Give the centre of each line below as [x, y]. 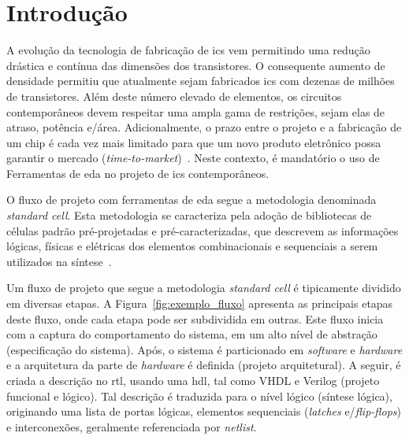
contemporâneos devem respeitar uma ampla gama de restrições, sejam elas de [196, 111]
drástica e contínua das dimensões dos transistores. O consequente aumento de [196, 65]
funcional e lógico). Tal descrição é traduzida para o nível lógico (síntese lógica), [199, 396]
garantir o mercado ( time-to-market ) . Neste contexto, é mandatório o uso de [193, 158]
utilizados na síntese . [59, 261]
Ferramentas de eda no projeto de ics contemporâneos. [138, 173]
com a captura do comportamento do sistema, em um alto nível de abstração [192, 334]
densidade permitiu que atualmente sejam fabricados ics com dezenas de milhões [201, 81]
